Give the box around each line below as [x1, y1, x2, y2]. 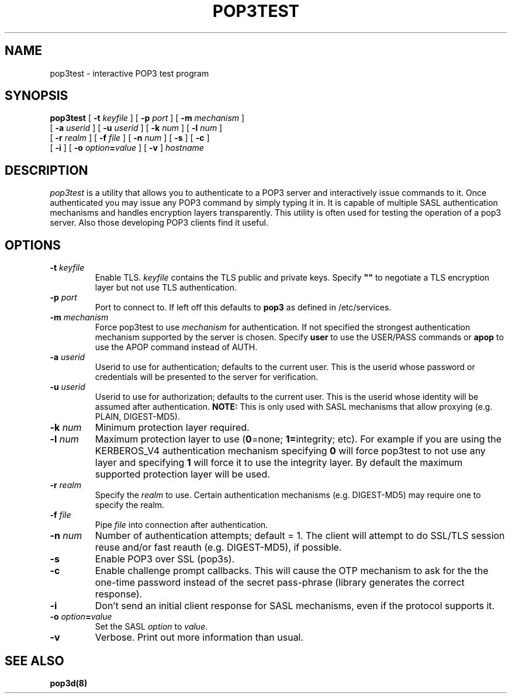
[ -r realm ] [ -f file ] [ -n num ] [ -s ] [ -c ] [50, 133, 210, 143]
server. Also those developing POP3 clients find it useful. [50, 217, 268, 228]
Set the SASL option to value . [95, 621, 208, 632]
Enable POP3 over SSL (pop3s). [95, 553, 235, 565]
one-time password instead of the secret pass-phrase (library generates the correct [95, 576, 465, 589]
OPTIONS [5, 237, 61, 253]
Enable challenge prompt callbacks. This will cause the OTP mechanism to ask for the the [95, 565, 489, 577]
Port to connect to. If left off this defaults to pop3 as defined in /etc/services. [95, 302, 392, 313]
